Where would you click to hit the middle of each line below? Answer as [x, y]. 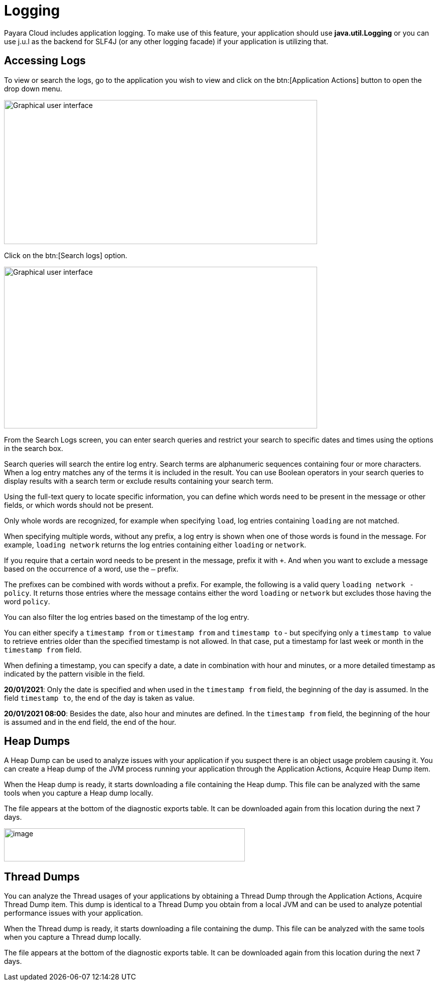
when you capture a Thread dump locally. [73, 937]
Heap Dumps [37, 741]
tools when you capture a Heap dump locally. [79, 793]
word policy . [27, 601]
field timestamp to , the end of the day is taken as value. [99, 698]
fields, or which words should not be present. [79, 505]
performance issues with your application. [74, 913]
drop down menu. [33, 88]
